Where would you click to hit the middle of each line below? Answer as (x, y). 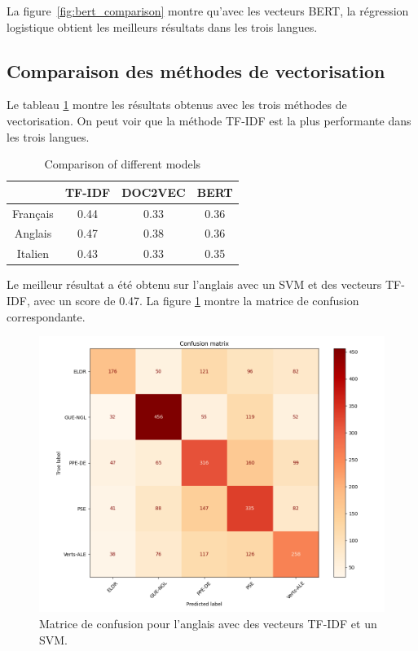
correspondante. (46, 316)
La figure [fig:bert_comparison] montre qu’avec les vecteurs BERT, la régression (208, 11)
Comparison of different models (123, 164)
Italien (33, 253)
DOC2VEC (154, 192)
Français (33, 213)
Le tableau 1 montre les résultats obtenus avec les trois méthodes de (177, 105)
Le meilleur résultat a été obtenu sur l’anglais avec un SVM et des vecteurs (194, 284)
